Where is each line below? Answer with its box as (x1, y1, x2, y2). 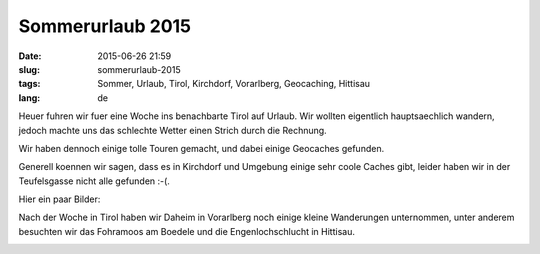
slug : (18, 63, 40, 75)
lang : (18, 91, 41, 104)
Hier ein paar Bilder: (18, 193, 101, 205)
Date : (18, 50, 42, 62)
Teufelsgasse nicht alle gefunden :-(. (18, 175, 170, 187)
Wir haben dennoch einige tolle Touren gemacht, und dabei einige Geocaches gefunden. (18, 142, 385, 154)
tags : (18, 78, 41, 90)
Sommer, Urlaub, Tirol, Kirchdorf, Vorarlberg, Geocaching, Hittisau (97, 78, 370, 90)
